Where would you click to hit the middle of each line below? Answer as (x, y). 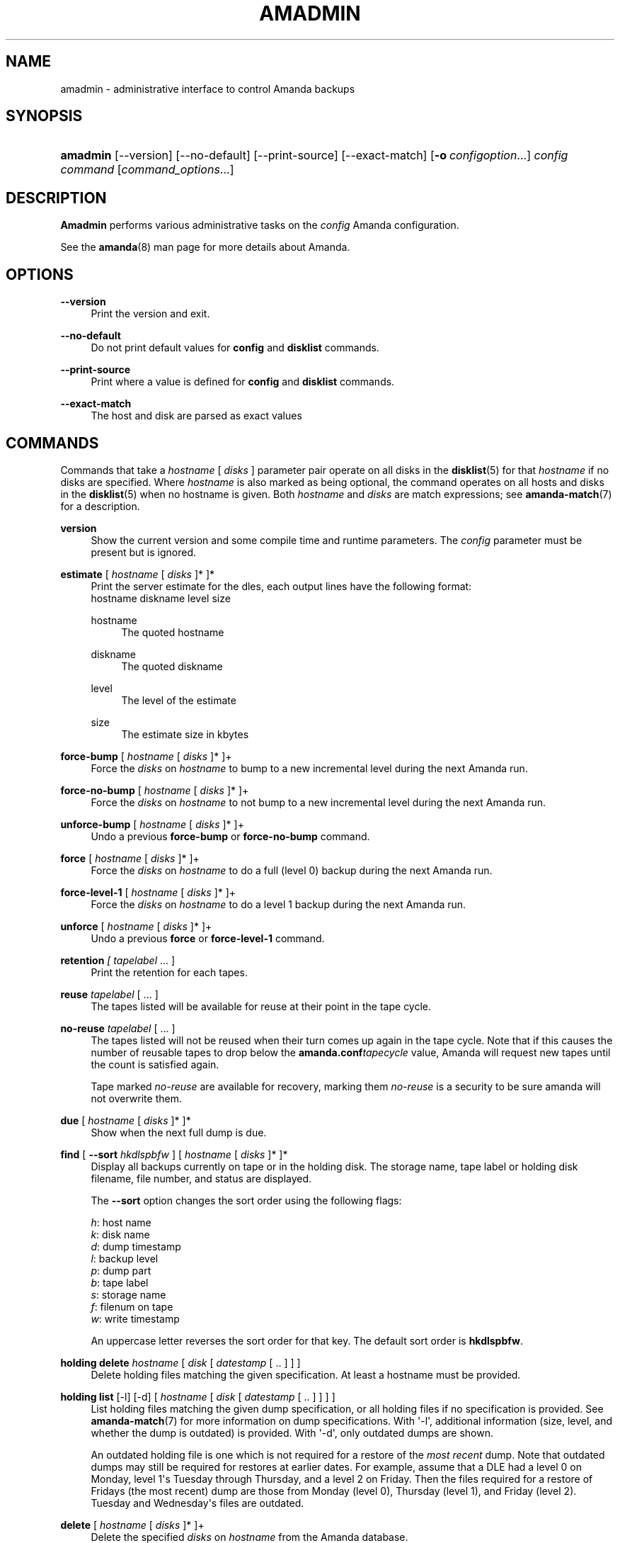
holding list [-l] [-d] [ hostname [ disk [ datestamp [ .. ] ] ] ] (198, 1396)
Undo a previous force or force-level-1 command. (208, 938)
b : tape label (120, 1282)
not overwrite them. (136, 1098)
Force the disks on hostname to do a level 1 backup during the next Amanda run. (279, 904)
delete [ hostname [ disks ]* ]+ (132, 1525)
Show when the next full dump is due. (179, 1132)
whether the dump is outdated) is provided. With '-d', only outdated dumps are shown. (292, 1432)
